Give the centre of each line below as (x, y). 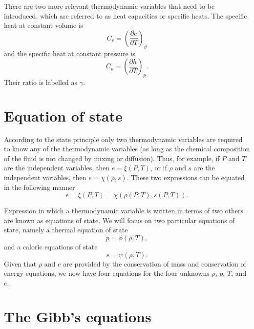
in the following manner (40, 187)
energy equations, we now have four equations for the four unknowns (107, 273)
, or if (159, 168)
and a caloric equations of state (51, 247)
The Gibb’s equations (78, 316)
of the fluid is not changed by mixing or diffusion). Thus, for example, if (112, 158)
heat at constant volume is (44, 25)
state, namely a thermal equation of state (66, 230)
